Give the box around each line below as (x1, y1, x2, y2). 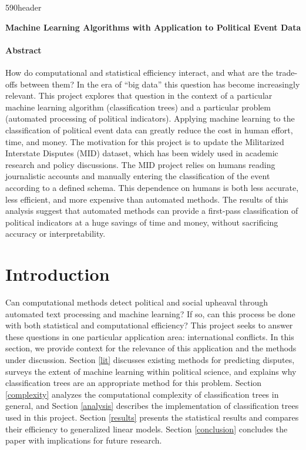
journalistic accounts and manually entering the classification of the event (5, 170, 270, 182)
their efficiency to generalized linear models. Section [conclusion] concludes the (5, 422, 288, 435)
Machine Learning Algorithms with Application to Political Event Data (5, 21, 301, 33)
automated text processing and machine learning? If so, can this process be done (5, 307, 295, 320)
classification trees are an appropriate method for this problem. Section (5, 377, 262, 389)
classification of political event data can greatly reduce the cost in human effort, (5, 123, 293, 136)
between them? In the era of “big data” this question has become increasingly (20, 78, 300, 90)
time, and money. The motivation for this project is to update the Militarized (5, 135, 284, 147)
